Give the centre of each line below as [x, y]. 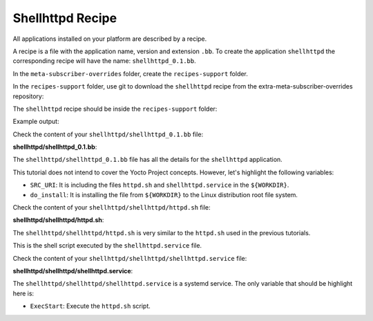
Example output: [36, 122]
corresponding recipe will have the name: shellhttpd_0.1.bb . [104, 61]
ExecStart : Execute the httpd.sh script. [90, 306]
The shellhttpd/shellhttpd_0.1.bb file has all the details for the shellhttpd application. [147, 160]
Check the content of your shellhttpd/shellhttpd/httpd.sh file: [112, 208]
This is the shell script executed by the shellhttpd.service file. [107, 246]
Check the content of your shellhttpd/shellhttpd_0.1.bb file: [108, 134]
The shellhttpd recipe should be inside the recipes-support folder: [115, 109]
